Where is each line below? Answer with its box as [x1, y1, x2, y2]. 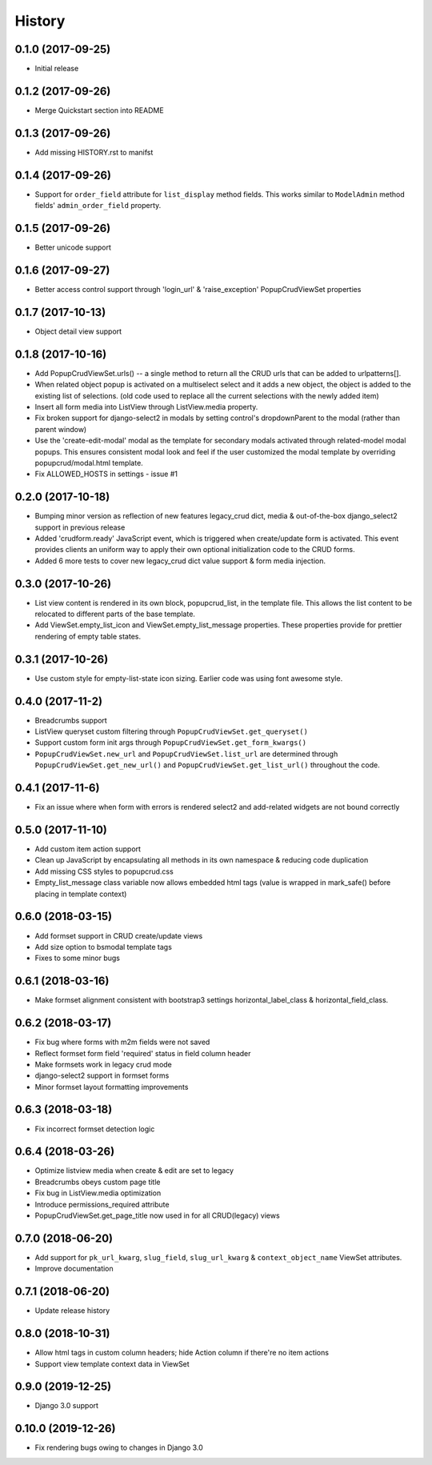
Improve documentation [34, 1264, 114, 1274]
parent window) [34, 424, 87, 434]
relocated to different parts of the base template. [34, 609, 196, 619]
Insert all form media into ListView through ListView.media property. [34, 402, 258, 411]
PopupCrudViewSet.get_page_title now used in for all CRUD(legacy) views [34, 1211, 280, 1220]
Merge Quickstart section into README [34, 105, 164, 115]
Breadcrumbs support [34, 715, 107, 725]
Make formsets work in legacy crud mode [34, 1059, 172, 1069]
